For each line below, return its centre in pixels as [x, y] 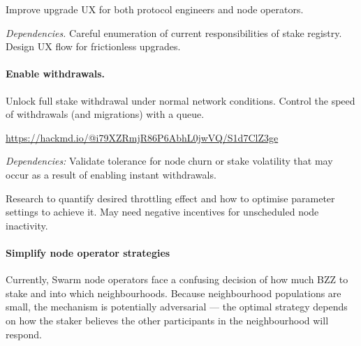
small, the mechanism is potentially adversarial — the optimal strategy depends [177, 307]
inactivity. [27, 225]
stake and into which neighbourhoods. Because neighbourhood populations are [174, 293]
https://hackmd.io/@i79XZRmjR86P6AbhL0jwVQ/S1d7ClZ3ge [142, 137]
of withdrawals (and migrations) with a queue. [105, 114]
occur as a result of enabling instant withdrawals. [111, 174]
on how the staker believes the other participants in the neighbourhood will [167, 320]
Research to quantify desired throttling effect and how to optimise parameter [170, 198]
